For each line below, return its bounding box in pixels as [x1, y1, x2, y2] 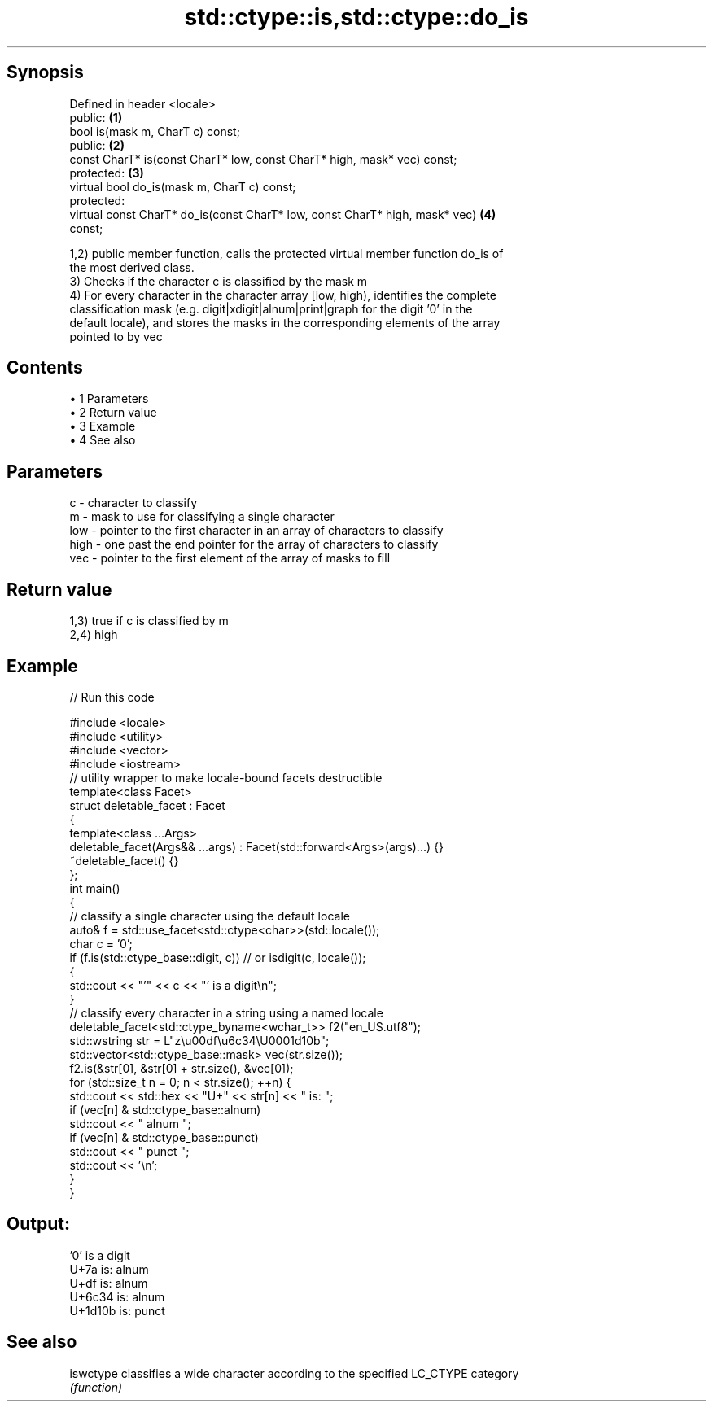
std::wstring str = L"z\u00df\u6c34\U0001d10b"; [69, 1033, 330, 1047]
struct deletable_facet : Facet [69, 798, 225, 812]
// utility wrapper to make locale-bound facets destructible [69, 770, 383, 785]
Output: [7, 1213, 70, 1235]
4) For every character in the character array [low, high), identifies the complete [69, 287, 496, 302]
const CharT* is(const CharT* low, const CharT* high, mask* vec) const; [69, 151, 457, 166]
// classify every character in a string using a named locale [69, 1005, 383, 1020]
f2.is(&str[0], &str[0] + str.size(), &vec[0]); [69, 1060, 294, 1075]
